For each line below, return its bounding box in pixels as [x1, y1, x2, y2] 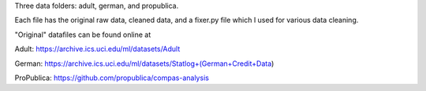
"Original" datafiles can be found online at [14, 30, 151, 39]
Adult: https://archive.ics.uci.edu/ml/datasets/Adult [14, 44, 181, 54]
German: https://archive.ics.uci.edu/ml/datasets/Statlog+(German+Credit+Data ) [14, 59, 275, 68]
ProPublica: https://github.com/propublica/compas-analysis [14, 73, 209, 82]
